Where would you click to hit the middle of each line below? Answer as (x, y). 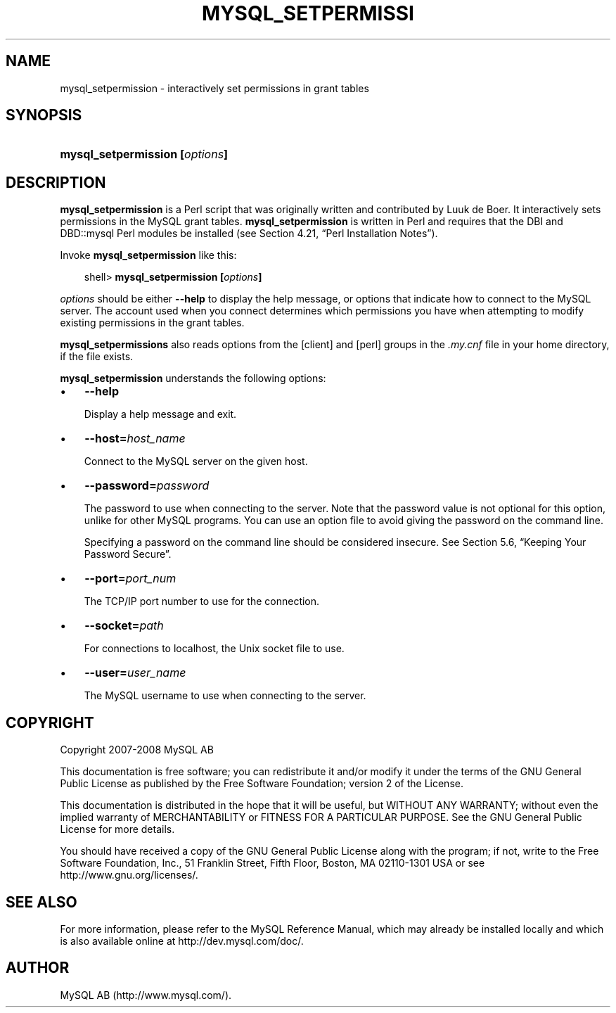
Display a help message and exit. (160, 414)
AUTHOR (38, 968)
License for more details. (117, 829)
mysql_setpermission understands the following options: (193, 378)
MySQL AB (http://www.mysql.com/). (146, 995)
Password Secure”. (128, 554)
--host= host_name (135, 439)
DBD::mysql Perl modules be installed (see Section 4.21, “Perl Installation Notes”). (249, 234)
